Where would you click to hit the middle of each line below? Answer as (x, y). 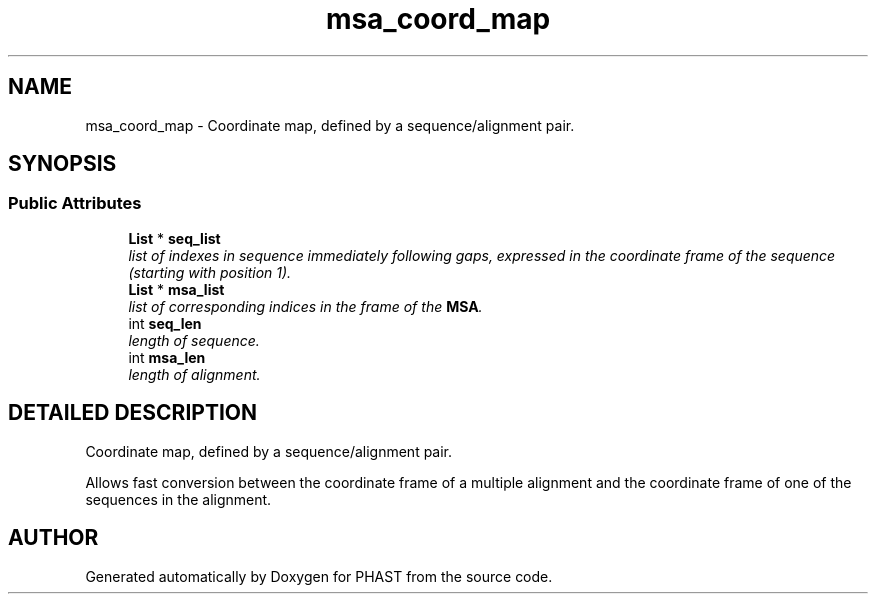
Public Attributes (75, 203)
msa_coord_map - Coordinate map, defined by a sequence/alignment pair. (330, 125)
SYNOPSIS (62, 164)
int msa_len (167, 357)
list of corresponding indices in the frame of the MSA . (305, 306)
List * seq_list (174, 238)
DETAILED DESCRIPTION (133, 413)
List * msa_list (176, 289)
